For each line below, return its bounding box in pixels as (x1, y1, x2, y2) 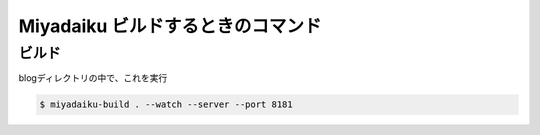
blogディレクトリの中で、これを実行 (18, 72, 168, 84)
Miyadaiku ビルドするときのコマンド (18, 15, 322, 37)
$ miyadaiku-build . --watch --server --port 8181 (39, 99, 294, 110)
